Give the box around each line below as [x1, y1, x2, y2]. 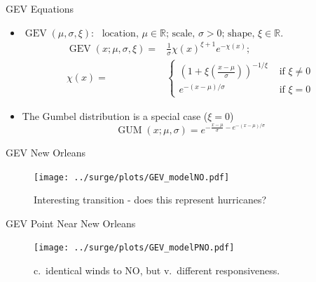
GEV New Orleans [6, 145, 85, 159]
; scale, [165, 28, 195, 39]
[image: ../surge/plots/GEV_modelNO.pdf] [34, 172, 230, 182]
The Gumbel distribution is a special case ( [22, 108, 208, 123]
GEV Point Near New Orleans [6, 215, 136, 230]
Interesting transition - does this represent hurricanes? [34, 192, 267, 207]
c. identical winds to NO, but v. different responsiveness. [34, 263, 280, 278]
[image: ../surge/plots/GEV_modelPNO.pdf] [34, 243, 235, 253]
